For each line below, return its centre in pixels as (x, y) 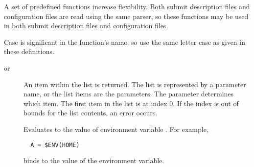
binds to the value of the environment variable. (94, 160)
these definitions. (29, 51)
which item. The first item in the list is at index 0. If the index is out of (131, 103)
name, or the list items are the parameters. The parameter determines (129, 94)
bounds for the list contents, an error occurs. (91, 113)
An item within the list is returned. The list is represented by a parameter (135, 84)
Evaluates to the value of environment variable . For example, (116, 129)
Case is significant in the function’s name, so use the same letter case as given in (125, 42)
